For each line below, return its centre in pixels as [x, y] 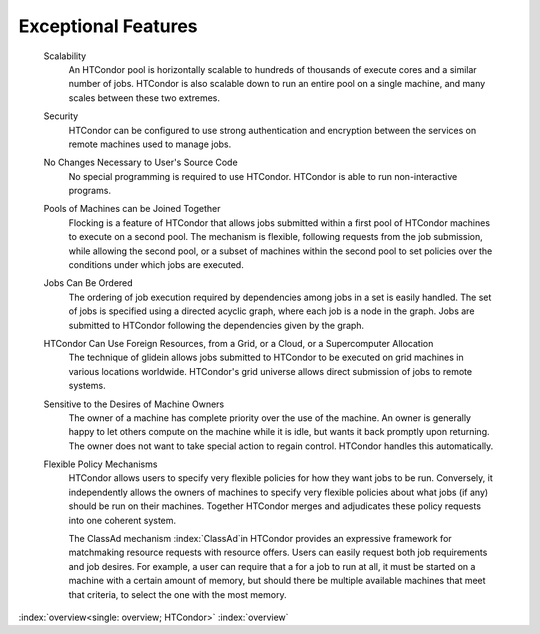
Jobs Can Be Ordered [88, 283]
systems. [87, 386]
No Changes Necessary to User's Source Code [141, 162]
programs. [90, 191]
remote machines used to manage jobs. [150, 144]
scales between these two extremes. [144, 97]
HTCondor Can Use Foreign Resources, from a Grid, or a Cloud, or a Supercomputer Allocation [238, 343]
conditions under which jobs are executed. [156, 265]
